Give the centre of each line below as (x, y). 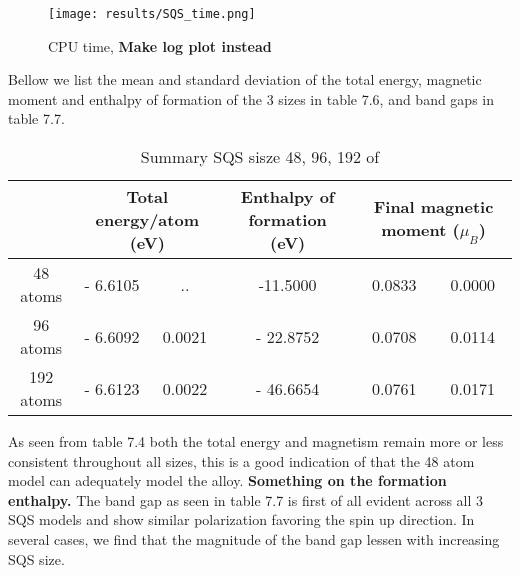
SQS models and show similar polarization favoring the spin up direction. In (241, 519)
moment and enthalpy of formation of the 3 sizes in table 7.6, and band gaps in (251, 98)
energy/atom (147, 220)
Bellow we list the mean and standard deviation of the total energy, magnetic (245, 79)
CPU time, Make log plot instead (160, 45)
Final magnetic (433, 207)
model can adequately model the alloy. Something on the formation (227, 480)
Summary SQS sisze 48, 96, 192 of (260, 157)
